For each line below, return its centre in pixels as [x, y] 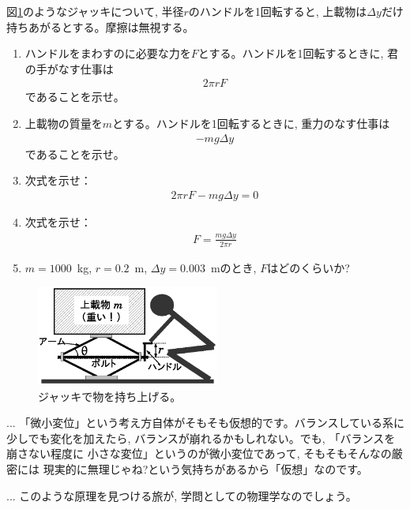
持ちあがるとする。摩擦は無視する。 [100, 26]
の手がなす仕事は [69, 68]
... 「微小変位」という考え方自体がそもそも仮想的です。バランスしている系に [205, 423]
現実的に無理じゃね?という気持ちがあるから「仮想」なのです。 [205, 468]
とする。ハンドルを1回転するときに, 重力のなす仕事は [251, 123]
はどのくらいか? [308, 267]
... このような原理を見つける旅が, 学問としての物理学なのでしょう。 [182, 495]
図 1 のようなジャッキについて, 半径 [95, 11]
